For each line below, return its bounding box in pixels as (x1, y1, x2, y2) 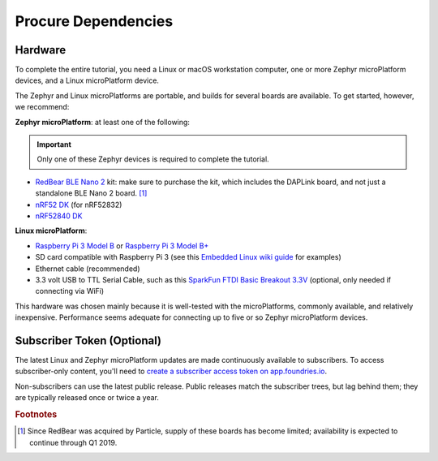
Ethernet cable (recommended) (35, 264, 141, 274)
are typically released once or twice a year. (15, 393, 160, 403)
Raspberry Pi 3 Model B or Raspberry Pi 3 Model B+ (35, 240, 209, 251)
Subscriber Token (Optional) (15, 334, 162, 347)
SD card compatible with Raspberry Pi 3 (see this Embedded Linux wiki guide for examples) (35, 252, 342, 262)
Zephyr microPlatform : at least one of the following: (15, 117, 191, 127)
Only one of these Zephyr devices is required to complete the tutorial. (36, 154, 269, 164)
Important (36, 140, 72, 149)
